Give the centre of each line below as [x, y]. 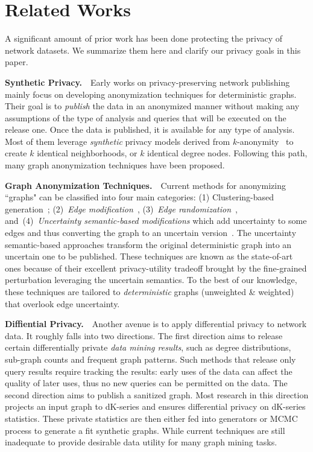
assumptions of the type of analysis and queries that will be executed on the [146, 117]
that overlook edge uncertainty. [62, 303]
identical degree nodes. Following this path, [227, 153]
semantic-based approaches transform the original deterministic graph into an [148, 244]
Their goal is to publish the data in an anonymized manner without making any [152, 106]
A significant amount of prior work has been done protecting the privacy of [144, 38]
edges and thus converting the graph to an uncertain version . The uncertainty [151, 233]
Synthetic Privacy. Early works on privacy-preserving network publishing [147, 82]
